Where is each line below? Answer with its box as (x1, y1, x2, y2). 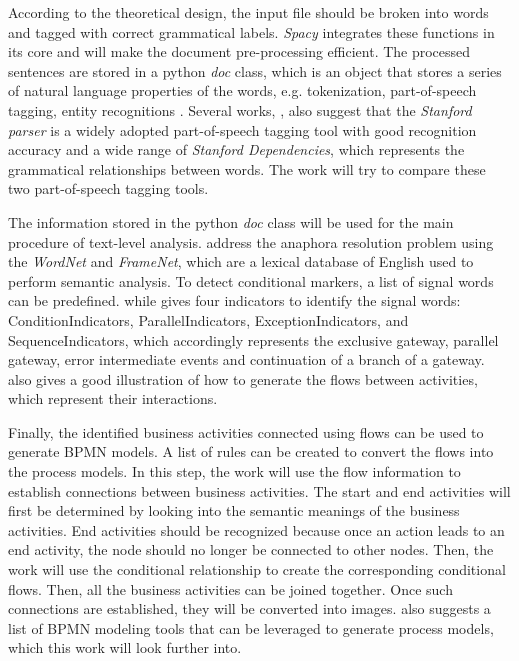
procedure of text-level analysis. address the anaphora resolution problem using (8, 231, 494, 252)
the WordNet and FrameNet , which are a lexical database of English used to (8, 251, 474, 272)
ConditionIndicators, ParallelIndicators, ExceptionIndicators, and (8, 309, 409, 330)
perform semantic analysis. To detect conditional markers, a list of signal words (8, 270, 494, 291)
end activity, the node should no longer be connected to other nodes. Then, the (8, 539, 494, 560)
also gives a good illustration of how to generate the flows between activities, (8, 368, 478, 389)
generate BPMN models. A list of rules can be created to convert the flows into (8, 441, 494, 462)
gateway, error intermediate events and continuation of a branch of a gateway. (8, 349, 485, 370)
